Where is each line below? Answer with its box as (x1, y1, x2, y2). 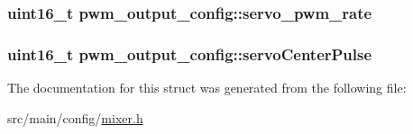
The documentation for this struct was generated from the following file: (7, 78, 407, 97)
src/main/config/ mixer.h (7, 108, 143, 127)
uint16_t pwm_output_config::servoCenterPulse (7, 42, 372, 65)
